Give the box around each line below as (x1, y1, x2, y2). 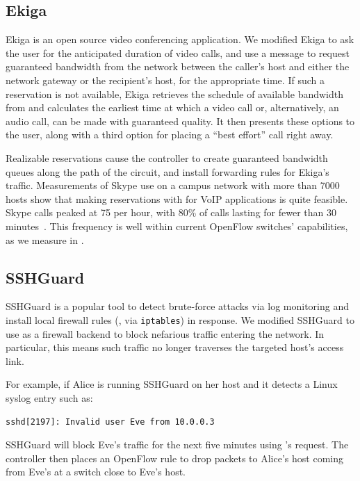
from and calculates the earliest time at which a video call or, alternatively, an (6, 100, 339, 115)
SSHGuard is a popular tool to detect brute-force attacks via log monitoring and (6, 299, 349, 313)
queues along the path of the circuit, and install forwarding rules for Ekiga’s (6, 164, 329, 179)
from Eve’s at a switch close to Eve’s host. (6, 464, 186, 479)
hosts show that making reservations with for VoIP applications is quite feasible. (6, 191, 348, 206)
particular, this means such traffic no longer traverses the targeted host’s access (6, 340, 344, 354)
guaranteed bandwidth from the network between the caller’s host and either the (6, 59, 350, 74)
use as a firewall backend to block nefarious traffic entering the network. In (6, 326, 325, 341)
